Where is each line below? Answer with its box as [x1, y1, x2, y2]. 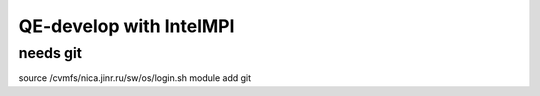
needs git [18, 44, 82, 62]
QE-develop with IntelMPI [18, 15, 235, 37]
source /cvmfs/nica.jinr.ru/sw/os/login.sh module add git [18, 72, 252, 84]
